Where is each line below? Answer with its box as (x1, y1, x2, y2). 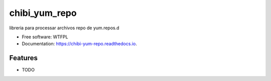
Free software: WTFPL (22, 34, 68, 40)
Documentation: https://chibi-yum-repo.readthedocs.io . (22, 41, 138, 47)
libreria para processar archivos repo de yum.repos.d (9, 25, 120, 31)
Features (9, 54, 38, 62)
